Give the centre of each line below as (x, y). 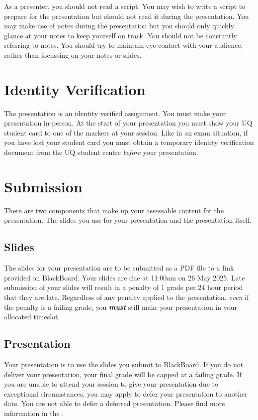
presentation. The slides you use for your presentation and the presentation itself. (128, 220)
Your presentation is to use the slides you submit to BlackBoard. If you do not (124, 364)
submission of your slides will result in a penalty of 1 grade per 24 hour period (124, 287)
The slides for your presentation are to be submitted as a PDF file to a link (119, 268)
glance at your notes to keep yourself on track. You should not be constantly (121, 35)
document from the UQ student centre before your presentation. (101, 152)
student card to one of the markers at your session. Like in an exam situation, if (126, 132)
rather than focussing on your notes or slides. (73, 55)
